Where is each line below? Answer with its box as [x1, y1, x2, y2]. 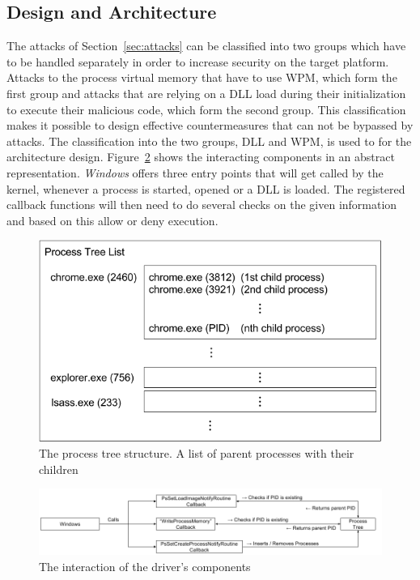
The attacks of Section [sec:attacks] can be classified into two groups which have [6, 37, 406, 54]
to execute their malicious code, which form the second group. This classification [6, 100, 406, 117]
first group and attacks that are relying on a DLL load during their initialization [6, 84, 406, 101]
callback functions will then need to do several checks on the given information [6, 196, 397, 213]
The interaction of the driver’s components [39, 557, 251, 574]
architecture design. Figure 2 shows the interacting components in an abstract [6, 148, 395, 165]
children [39, 460, 78, 477]
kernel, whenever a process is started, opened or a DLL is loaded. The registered [6, 180, 405, 197]
